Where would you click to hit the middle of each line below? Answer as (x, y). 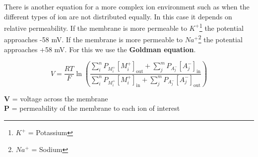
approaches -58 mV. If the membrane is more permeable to (93, 39)
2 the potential (220, 39)
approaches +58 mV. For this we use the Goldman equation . (100, 49)
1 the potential (221, 27)
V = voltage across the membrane (56, 98)
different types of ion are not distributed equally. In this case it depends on (118, 16)
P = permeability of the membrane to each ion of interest (92, 108)
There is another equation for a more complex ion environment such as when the (127, 6)
